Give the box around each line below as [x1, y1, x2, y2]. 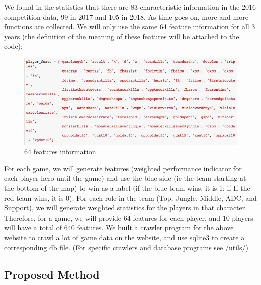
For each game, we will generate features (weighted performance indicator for [4, 163, 242, 173]
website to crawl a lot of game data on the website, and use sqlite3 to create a [4, 232, 245, 243]
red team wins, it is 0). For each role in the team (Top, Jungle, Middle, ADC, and [4, 192, 257, 203]
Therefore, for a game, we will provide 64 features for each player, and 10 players [4, 212, 253, 223]
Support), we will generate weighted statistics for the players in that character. [4, 202, 247, 213]
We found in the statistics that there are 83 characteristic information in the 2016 [4, 2, 256, 12]
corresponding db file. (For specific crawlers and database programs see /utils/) [4, 242, 248, 252]
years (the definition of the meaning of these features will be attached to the [4, 31, 239, 41]
